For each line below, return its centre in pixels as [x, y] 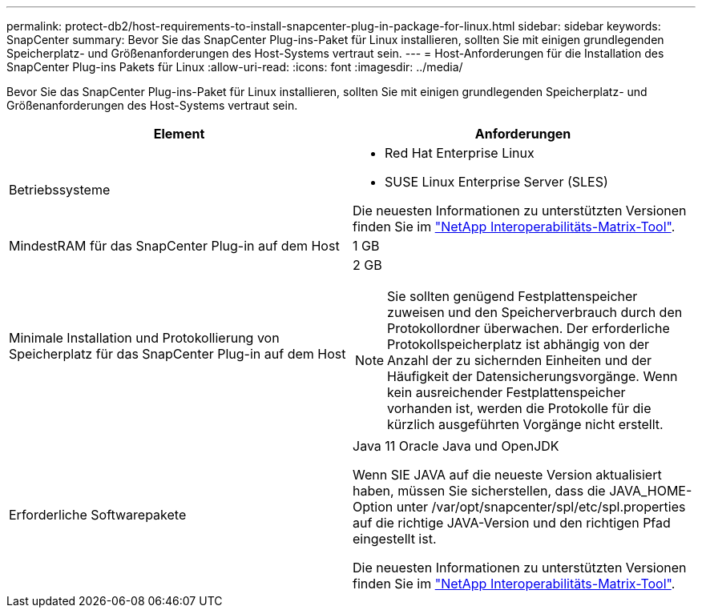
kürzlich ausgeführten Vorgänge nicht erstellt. [525, 424]
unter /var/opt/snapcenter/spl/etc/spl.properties [541, 507]
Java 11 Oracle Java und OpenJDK [456, 446]
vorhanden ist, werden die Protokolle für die [519, 408]
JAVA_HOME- [651, 491]
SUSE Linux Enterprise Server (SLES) [496, 182]
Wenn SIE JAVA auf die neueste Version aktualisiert [507, 475]
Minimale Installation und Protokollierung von [144, 338]
